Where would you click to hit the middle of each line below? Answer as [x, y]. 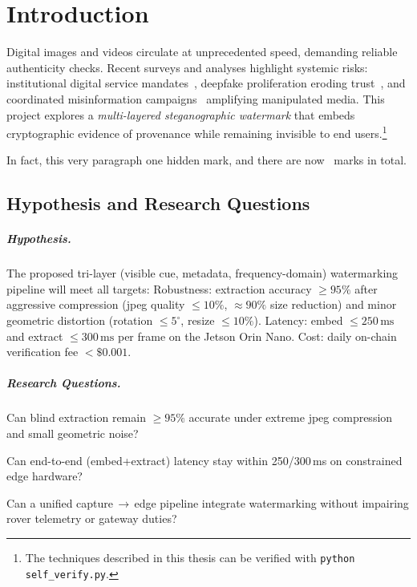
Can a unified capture [60, 502]
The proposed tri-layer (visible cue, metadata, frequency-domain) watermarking [202, 273]
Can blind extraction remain [76, 417]
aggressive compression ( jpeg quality [96, 304]
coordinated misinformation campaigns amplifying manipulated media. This [196, 98]
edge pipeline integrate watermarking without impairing [271, 502]
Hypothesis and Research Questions [158, 203]
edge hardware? [45, 476]
